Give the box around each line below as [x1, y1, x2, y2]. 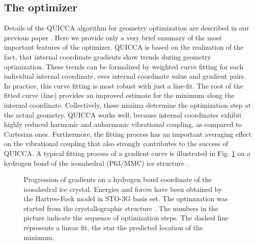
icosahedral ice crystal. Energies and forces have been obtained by [24, 183, 222, 194]
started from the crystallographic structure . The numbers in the [24, 203, 219, 213]
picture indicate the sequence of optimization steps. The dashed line [24, 213, 228, 223]
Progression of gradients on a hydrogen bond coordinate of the [24, 174, 212, 184]
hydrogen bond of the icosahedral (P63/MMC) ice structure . [4, 157, 189, 168]
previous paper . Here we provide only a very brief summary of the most [4, 32, 222, 42]
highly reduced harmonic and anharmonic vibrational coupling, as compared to [4, 119, 242, 129]
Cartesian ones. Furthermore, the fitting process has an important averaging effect [4, 128, 252, 139]
